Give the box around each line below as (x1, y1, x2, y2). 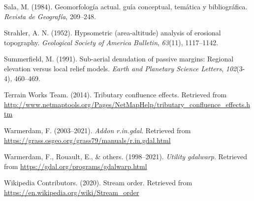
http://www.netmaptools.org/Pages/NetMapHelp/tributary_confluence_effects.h (4, 99, 250, 109)
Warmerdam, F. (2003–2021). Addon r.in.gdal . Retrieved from (4, 125, 191, 135)
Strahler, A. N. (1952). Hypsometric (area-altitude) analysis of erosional (4, 28, 221, 38)
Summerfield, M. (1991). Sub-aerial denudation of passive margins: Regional (4, 54, 234, 64)
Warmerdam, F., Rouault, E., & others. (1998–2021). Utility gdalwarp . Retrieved (4, 151, 248, 162)
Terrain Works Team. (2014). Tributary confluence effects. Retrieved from (4, 89, 227, 100)
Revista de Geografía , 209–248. (4, 11, 96, 21)
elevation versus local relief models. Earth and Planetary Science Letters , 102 (4, 63, 237, 73)
